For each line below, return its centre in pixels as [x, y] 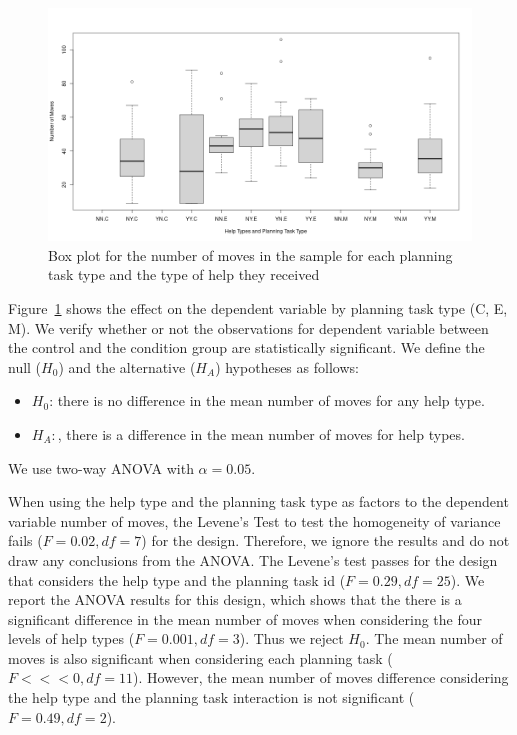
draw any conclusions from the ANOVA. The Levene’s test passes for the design [253, 559]
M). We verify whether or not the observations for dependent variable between [248, 327]
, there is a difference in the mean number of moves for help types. [261, 433]
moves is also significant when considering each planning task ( [200, 657]
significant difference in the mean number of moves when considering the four [245, 618]
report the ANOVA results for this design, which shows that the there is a [235, 599]
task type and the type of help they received [184, 274]
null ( [25, 366]
